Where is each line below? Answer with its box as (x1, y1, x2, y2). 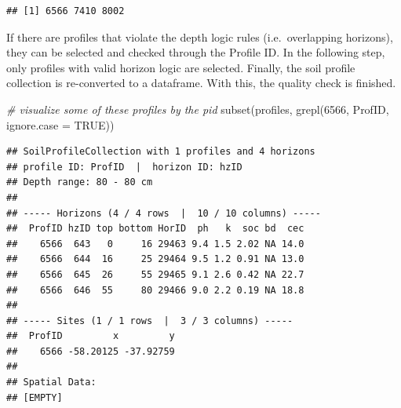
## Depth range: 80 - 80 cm (6, 177, 153, 188)
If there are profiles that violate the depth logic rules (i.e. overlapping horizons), (6, 28, 393, 45)
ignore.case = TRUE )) (6, 116, 115, 133)
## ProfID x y (6, 330, 175, 342)
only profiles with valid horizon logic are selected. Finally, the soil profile (6, 59, 355, 75)
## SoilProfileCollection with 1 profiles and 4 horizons (6, 146, 315, 158)
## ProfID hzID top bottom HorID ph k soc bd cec (6, 223, 304, 235)
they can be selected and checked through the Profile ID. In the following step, (6, 44, 385, 60)
